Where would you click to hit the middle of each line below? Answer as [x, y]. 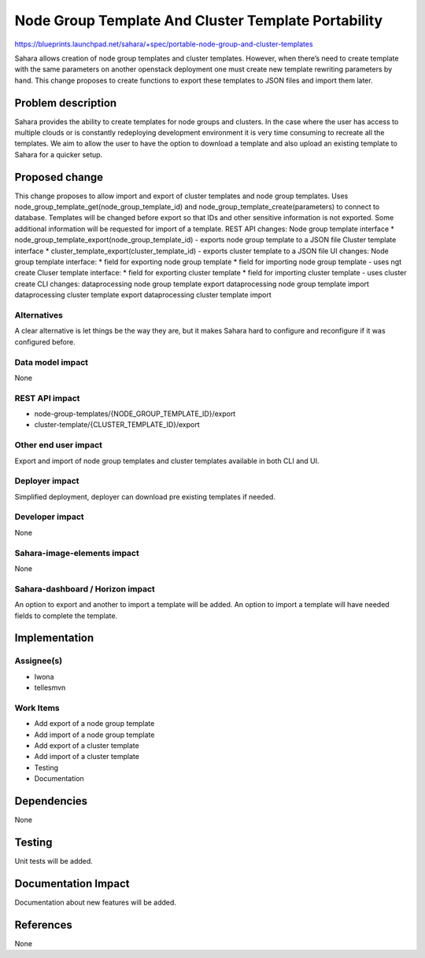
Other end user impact [58, 445]
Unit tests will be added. [54, 860]
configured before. [45, 341]
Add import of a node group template [94, 735]
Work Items [37, 708]
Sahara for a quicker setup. [59, 154]
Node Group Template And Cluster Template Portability [199, 20]
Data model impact [52, 362]
